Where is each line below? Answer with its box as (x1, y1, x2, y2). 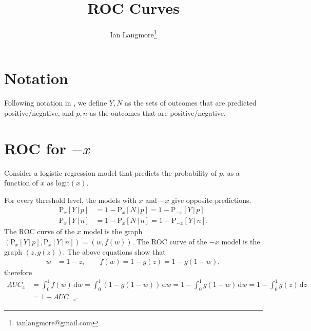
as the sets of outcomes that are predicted (125, 97, 257, 108)
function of (4, 177, 38, 188)
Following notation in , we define (4, 97, 107, 108)
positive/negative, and (4, 107, 74, 118)
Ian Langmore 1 (110, 28, 157, 39)
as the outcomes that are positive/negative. (89, 107, 226, 118)
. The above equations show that (63, 246, 166, 257)
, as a (223, 167, 240, 178)
